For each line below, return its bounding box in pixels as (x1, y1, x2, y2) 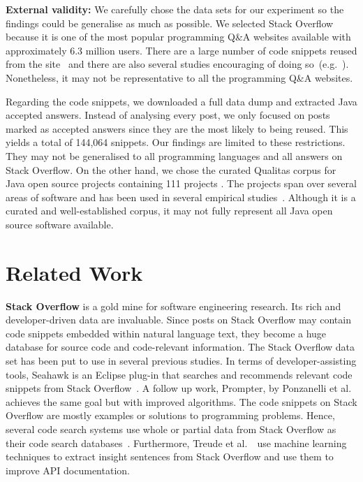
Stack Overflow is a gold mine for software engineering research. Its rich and (6, 298, 341, 313)
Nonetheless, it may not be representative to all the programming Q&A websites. (6, 70, 353, 85)
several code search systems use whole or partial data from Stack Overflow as (6, 421, 336, 436)
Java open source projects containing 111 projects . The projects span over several (6, 176, 357, 191)
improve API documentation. (6, 462, 130, 477)
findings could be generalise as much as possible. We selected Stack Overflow (6, 15, 334, 30)
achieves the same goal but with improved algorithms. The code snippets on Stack (6, 394, 357, 409)
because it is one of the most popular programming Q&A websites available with (6, 29, 351, 44)
